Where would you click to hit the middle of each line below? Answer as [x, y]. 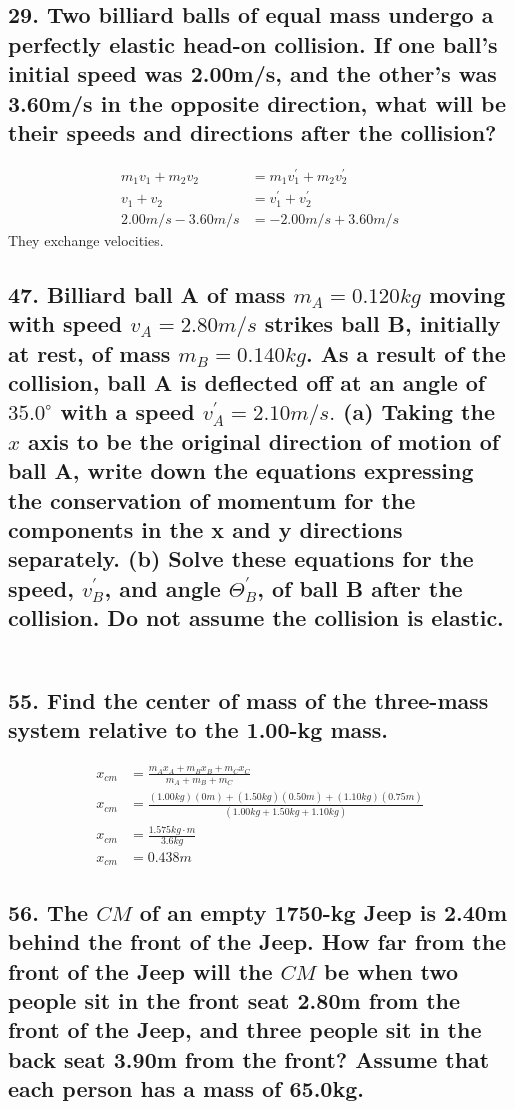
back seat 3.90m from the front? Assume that [249, 1058]
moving [467, 293]
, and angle [162, 587]
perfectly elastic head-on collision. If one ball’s [253, 43]
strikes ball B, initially [382, 323]
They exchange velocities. [86, 239]
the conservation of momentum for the [212, 499]
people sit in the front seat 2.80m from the [234, 999]
